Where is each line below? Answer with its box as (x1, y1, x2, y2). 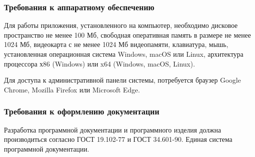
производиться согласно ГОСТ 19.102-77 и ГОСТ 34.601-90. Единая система (4, 134, 232, 144)
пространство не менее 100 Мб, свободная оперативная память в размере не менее (4, 29, 251, 40)
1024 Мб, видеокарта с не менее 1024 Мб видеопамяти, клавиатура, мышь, (4, 39, 229, 49)
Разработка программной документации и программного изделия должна (4, 124, 221, 135)
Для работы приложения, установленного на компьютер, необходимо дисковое (4, 20, 238, 30)
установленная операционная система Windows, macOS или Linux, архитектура (4, 49, 244, 59)
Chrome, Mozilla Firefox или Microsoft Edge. (4, 84, 140, 94)
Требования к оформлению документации (4, 105, 159, 117)
